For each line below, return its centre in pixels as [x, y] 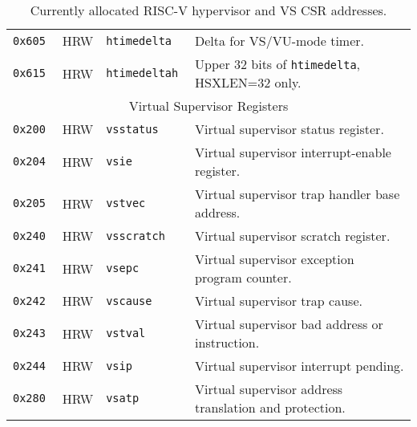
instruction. [227, 342]
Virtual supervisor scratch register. [293, 236]
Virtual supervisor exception [275, 259]
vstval [126, 333]
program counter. [243, 277]
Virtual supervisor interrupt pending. [300, 366]
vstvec [126, 203]
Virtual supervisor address [269, 389]
